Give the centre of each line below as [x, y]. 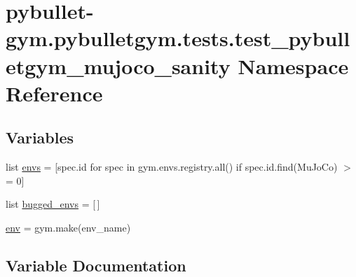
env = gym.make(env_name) [68, 227]
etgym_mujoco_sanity [118, 65]
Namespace [293, 65]
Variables [40, 137]
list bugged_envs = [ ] [53, 204]
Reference [54, 93]
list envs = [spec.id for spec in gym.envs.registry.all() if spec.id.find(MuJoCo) [172, 167]
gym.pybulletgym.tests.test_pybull [178, 38]
